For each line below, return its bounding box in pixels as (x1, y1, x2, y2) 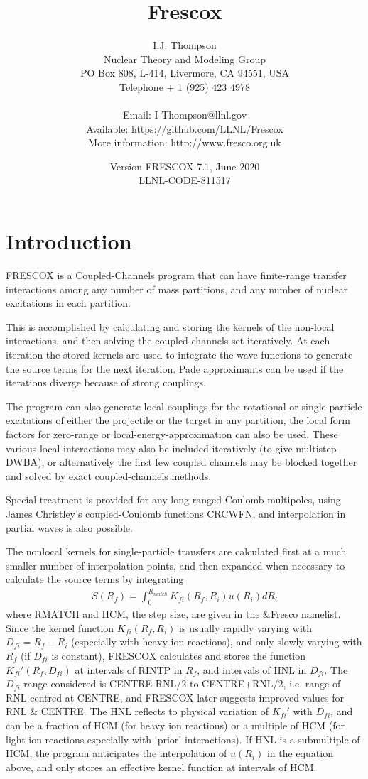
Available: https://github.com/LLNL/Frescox (86, 121, 283, 136)
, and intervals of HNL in (197, 662, 307, 677)
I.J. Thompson (153, 38, 217, 53)
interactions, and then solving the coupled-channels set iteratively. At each (6, 333, 330, 348)
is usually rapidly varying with (179, 620, 313, 635)
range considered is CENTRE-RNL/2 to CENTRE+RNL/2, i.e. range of (23, 676, 341, 691)
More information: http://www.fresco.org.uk (88, 135, 281, 150)
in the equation (266, 746, 333, 761)
